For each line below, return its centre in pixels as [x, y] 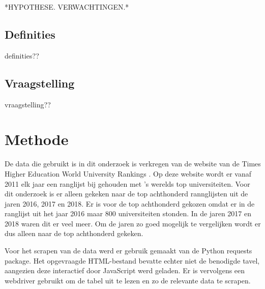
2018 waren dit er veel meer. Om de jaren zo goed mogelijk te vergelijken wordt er [133, 223]
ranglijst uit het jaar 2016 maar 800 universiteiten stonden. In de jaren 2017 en [128, 213]
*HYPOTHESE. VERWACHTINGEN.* [67, 7]
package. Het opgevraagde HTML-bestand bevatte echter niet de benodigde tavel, [132, 260]
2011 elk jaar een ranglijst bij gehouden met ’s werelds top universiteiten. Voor [127, 183]
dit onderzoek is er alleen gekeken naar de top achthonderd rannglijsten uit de [126, 194]
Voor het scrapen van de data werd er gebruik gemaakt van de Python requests [128, 251]
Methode [37, 139]
